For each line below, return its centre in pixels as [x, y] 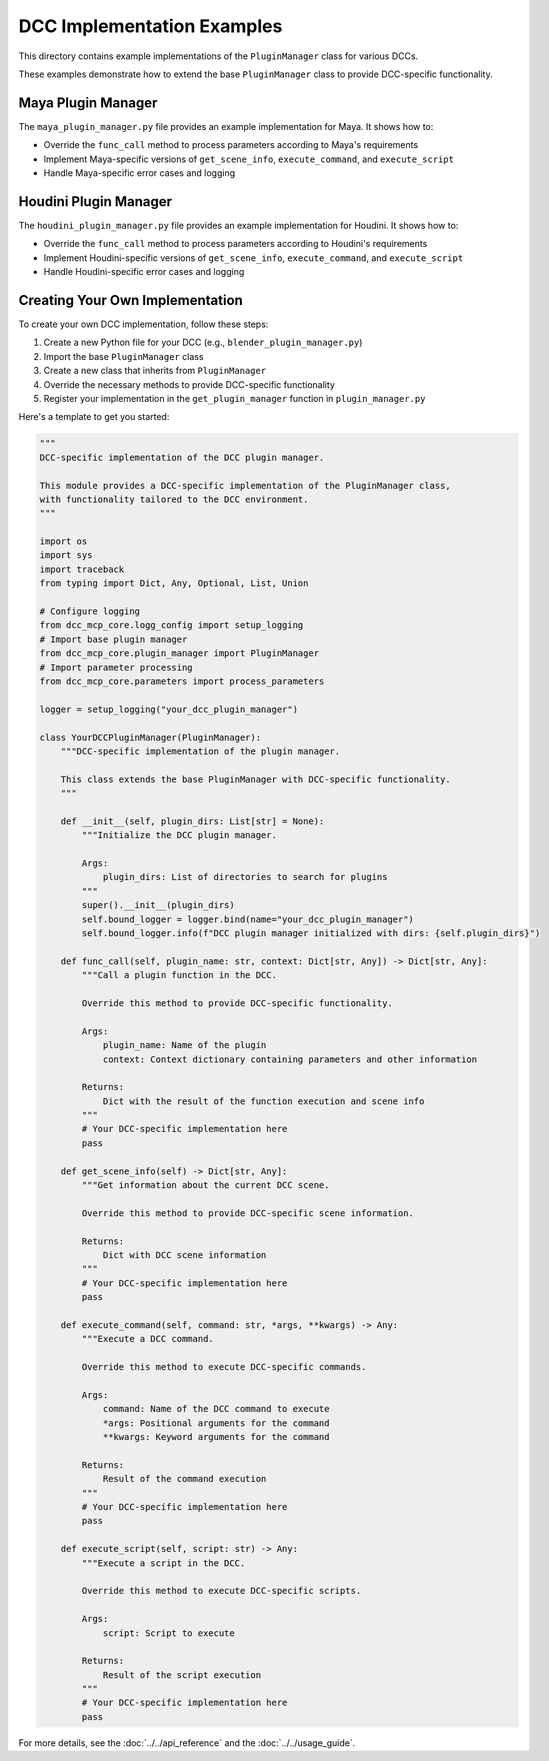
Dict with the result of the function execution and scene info [263, 1101]
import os [63, 541]
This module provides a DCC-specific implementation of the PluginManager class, [245, 485]
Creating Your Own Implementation [131, 300]
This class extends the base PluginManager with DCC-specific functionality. [256, 779]
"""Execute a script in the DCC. [163, 1563]
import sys [66, 555]
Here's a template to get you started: [94, 417]
